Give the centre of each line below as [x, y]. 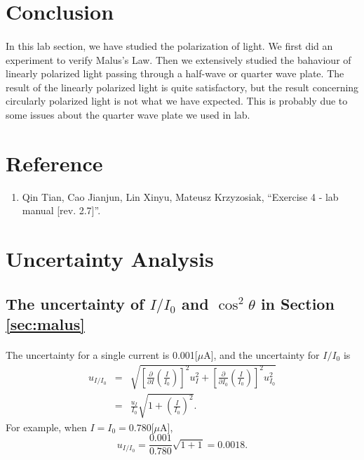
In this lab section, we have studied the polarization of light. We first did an [169, 45]
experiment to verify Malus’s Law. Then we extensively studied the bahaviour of [178, 59]
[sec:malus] [45, 324]
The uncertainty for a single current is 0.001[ [102, 354]
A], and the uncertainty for [262, 354]
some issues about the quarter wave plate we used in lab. [128, 114]
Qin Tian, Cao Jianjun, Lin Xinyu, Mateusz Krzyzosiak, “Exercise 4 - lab [180, 196]
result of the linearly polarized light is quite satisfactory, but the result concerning [182, 87]
